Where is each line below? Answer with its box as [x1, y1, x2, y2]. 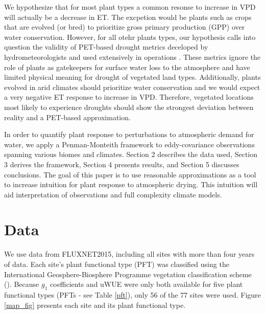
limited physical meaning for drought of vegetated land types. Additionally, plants [4, 72, 261, 82]
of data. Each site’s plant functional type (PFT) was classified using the [4, 259, 229, 269]
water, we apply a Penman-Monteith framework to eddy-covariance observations [4, 139, 255, 149]
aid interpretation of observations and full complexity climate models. [4, 189, 222, 199]
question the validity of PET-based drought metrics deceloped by [4, 41, 208, 52]
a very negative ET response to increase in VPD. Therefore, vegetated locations [4, 92, 254, 102]
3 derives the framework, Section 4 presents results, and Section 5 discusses [4, 159, 239, 169]
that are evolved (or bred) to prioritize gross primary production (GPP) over [4, 21, 245, 32]
